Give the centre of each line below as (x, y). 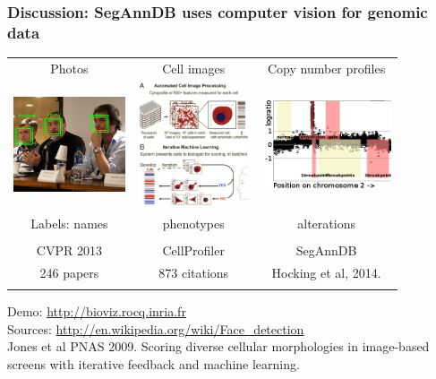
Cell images (194, 68)
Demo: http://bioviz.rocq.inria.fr (97, 311)
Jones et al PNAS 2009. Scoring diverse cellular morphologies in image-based (218, 346)
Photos (69, 68)
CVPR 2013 (69, 250)
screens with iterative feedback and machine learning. (154, 363)
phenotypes (193, 223)
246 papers (69, 272)
